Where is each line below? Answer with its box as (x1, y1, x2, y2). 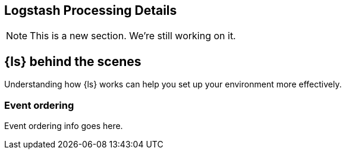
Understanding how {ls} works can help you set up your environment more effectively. (4, 79, 342, 90)
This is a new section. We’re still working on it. (30, 30, 236, 42)
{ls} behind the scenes (4, 54, 141, 69)
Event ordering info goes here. (4, 121, 123, 131)
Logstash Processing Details (4, 3, 177, 18)
